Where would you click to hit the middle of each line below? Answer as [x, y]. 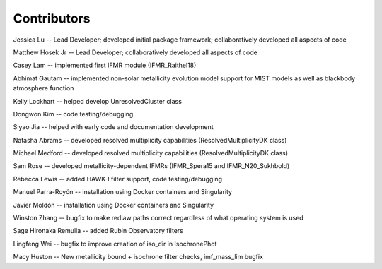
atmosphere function [44, 88]
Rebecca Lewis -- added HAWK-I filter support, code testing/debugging [118, 179]
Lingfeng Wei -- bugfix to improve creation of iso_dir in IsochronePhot [115, 244]
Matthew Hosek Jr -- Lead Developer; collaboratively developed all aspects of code [135, 52]
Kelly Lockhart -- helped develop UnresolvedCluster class [97, 101]
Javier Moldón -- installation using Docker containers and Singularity [114, 205]
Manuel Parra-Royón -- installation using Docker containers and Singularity [123, 192]
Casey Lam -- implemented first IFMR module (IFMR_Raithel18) [105, 65]
